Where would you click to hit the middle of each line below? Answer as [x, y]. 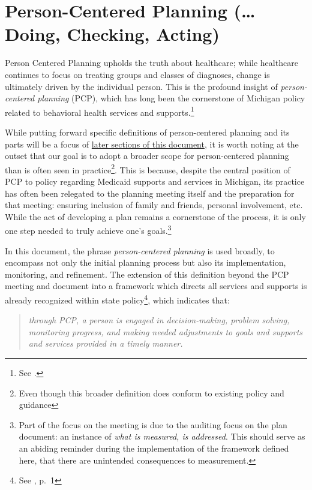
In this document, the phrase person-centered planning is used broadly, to [140, 250]
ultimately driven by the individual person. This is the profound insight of [141, 86]
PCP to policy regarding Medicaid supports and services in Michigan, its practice [155, 181]
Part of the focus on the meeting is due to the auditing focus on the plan [153, 424]
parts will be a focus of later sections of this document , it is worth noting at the [152, 144]
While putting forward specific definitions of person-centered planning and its [147, 132]
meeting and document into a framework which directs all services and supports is [156, 286]
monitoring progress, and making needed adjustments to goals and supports [166, 331]
